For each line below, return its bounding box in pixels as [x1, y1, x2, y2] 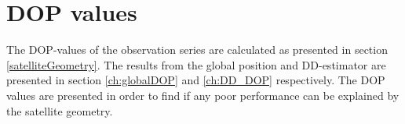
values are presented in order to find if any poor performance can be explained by [6, 87, 400, 103]
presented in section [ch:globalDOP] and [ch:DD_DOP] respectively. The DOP [6, 72, 385, 88]
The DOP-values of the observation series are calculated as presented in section [6, 41, 388, 58]
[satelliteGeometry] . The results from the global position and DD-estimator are [6, 56, 386, 73]
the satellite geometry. [6, 102, 113, 119]
